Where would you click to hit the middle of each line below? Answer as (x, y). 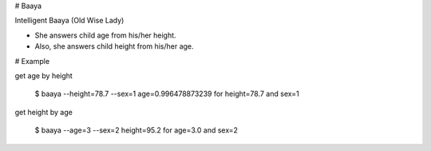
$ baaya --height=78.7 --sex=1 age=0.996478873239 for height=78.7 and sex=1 (167, 94)
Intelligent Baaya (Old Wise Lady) (69, 21)
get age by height (44, 75)
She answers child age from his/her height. (105, 35)
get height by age (44, 112)
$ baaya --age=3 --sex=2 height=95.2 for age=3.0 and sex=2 (136, 130)
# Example (32, 61)
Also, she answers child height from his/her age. (115, 46)
